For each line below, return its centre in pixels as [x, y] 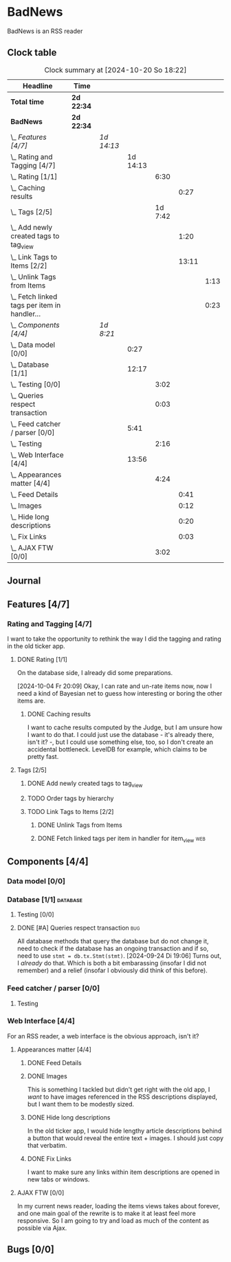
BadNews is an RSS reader [45, 31]
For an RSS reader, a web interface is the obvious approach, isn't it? [103, 1036]
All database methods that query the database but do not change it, [113, 941]
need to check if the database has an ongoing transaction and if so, [113, 949]
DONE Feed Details [54, 1062]
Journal [24, 581]
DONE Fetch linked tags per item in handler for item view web [122, 839]
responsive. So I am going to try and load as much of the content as [113, 1220]
